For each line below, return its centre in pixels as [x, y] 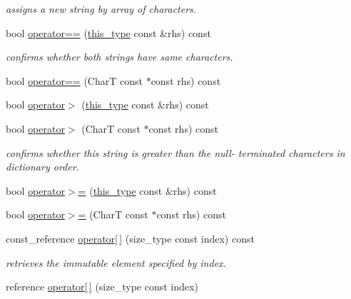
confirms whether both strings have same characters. [119, 57]
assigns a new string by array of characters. [101, 9]
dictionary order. [42, 167]
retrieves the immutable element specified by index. [116, 262]
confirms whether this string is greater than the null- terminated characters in [175, 152]
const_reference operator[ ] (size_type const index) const [130, 238]
